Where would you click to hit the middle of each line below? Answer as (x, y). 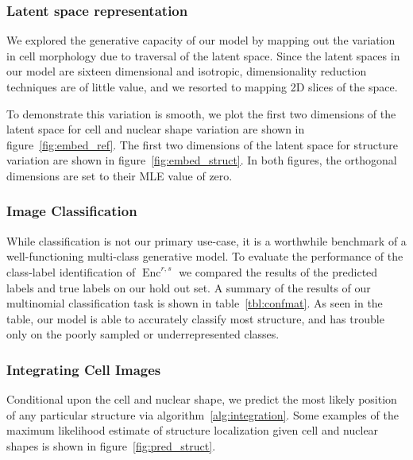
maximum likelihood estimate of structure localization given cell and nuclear (193, 430)
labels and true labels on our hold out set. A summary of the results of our (189, 287)
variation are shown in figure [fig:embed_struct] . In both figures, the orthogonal (202, 160)
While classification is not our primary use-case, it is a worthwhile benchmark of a (206, 240)
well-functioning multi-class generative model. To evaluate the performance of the (205, 256)
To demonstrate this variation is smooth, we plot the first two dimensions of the (201, 113)
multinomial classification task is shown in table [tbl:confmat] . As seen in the (195, 303)
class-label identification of (71, 271)
